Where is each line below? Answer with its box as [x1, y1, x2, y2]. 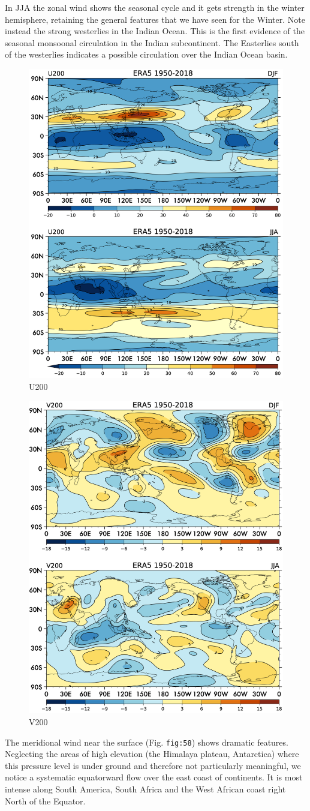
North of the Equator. [5, 794, 86, 807]
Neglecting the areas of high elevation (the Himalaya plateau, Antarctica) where [5, 747, 299, 760]
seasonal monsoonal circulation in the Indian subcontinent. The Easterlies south [5, 36, 299, 49]
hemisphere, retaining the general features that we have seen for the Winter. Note [5, 13, 305, 25]
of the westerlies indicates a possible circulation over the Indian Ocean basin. [5, 48, 288, 61]
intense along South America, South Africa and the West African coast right [5, 783, 286, 795]
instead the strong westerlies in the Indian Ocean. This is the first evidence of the [5, 25, 305, 37]
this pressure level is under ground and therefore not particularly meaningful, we [5, 759, 301, 771]
